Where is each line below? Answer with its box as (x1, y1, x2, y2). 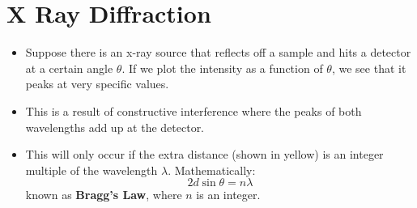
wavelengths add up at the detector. (25, 118, 205, 135)
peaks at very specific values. (25, 75, 169, 92)
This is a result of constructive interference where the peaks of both (25, 102, 362, 119)
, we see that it (331, 59, 406, 76)
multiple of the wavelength (25, 161, 158, 178)
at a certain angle (25, 59, 113, 76)
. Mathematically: (168, 161, 256, 178)
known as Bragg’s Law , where (25, 186, 182, 203)
